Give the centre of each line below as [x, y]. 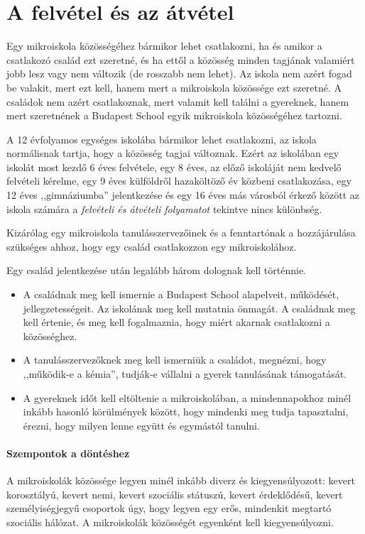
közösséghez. [50, 336]
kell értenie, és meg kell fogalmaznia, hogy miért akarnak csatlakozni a [176, 322]
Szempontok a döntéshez [68, 453]
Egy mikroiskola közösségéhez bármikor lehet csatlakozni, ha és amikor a [164, 46]
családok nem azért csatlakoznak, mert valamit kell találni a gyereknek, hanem [178, 101]
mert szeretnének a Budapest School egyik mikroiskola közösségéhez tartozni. [174, 115]
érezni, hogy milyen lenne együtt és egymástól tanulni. [141, 425]
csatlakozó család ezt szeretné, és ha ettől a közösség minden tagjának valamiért [181, 59]
